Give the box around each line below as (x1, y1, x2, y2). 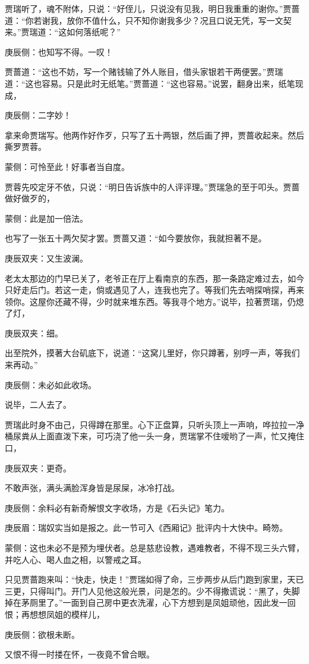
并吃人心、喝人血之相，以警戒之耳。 (5, 553, 146, 565)
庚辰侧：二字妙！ (5, 109, 71, 121)
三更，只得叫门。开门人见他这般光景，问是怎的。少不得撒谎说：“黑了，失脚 (5, 584, 300, 597)
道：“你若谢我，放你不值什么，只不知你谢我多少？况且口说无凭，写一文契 (5, 14, 292, 26)
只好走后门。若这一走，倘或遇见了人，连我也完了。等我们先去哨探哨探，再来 (5, 284, 304, 296)
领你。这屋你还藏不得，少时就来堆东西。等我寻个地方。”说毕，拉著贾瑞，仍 (5, 295, 296, 307)
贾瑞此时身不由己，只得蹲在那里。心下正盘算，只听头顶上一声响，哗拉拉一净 (5, 418, 304, 430)
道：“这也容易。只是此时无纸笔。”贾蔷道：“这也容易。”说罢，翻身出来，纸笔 (5, 77, 295, 89)
